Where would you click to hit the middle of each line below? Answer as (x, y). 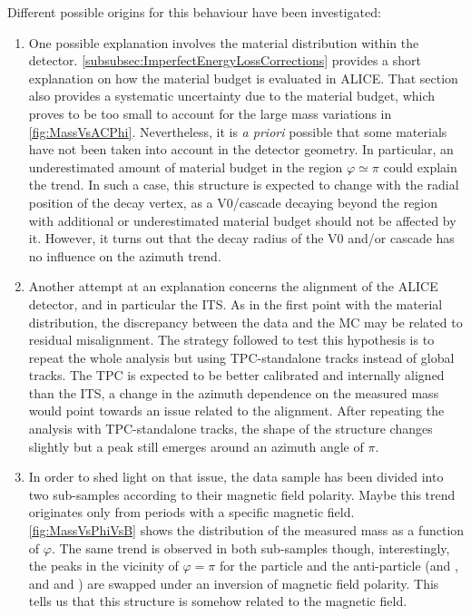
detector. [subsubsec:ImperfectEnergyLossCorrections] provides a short (225, 60)
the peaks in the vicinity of (103, 566)
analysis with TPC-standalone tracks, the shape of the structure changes (231, 429)
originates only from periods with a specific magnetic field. (191, 512)
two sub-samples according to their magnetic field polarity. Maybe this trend (242, 494)
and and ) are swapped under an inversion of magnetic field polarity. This (234, 583)
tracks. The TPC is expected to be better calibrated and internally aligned (236, 375)
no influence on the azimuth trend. (125, 255)
